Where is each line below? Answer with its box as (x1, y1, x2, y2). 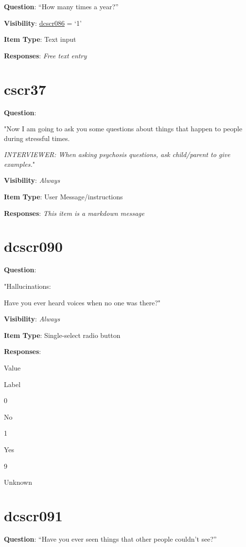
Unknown (4, 477, 32, 487)
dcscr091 (4, 505, 63, 525)
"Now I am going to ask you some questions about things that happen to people (4, 124, 243, 134)
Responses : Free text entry (4, 50, 87, 60)
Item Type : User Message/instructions (4, 192, 123, 202)
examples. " (4, 159, 35, 169)
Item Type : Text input (4, 34, 76, 44)
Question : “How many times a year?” (4, 1, 119, 11)
